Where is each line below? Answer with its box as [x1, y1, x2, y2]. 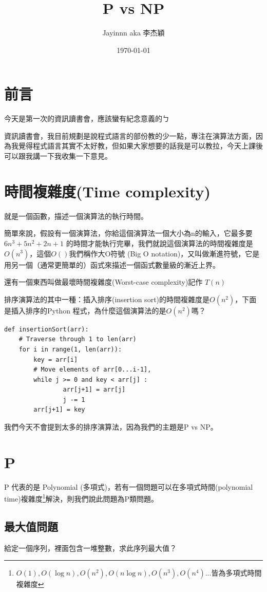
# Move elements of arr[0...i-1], [33, 366, 151, 374]
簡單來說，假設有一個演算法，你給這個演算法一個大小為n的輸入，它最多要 [4, 228, 253, 238]
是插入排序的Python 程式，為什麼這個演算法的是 [4, 305, 166, 316]
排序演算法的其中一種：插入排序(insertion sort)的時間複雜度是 [4, 293, 210, 304]
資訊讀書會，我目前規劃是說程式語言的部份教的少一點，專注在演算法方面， [4, 130, 256, 141]
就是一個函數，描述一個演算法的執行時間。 [4, 210, 148, 221]
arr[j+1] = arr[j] [63, 386, 126, 394]
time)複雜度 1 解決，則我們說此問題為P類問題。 [4, 492, 159, 504]
